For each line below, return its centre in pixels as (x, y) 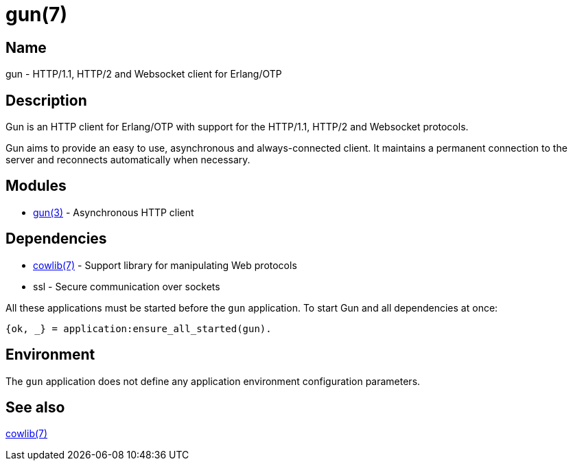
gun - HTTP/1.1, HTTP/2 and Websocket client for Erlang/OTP (144, 74)
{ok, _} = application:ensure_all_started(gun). (139, 328)
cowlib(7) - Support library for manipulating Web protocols (165, 265)
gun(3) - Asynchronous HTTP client (114, 212)
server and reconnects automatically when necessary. (128, 160)
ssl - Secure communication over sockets (127, 286)
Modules (36, 186)
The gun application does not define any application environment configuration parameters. (213, 381)
